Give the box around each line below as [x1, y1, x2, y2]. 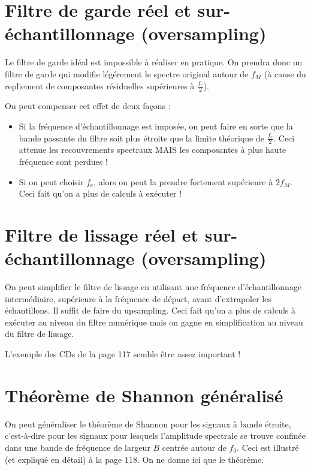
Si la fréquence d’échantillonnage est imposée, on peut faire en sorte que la [19, 119, 293, 132]
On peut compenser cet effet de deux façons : [5, 100, 171, 112]
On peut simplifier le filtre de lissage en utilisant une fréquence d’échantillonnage [5, 281, 302, 293]
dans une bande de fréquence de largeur [5, 441, 150, 453]
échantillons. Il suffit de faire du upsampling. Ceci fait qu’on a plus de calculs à [5, 304, 295, 317]
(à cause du [264, 67, 306, 80]
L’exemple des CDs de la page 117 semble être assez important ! [5, 348, 241, 360]
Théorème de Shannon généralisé [5, 382, 283, 407]
